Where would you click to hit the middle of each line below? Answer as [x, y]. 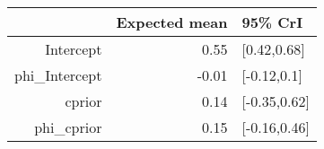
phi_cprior [68, 127]
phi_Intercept [58, 75]
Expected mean [172, 22]
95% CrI [272, 22]
